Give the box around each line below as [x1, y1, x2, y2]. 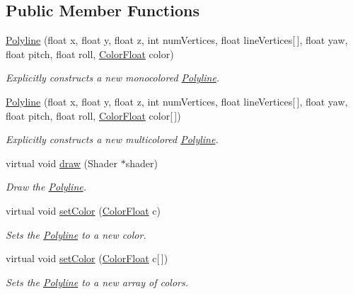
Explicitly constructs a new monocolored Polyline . [6, 70, 220, 85]
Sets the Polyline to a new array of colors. [6, 274, 189, 289]
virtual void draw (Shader [6, 155, 118, 170]
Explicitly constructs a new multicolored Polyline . [6, 132, 219, 147]
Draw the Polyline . [6, 179, 87, 194]
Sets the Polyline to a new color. [6, 227, 146, 242]
